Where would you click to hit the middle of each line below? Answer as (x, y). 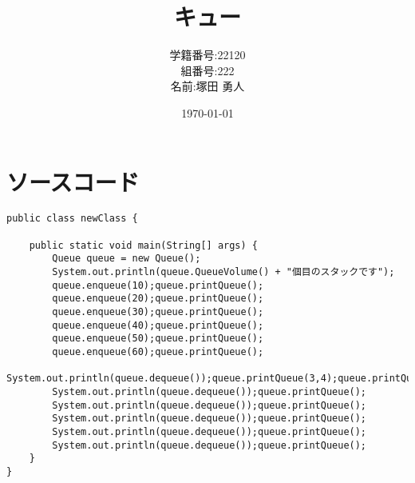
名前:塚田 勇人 (207, 86)
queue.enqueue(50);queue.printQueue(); (158, 339)
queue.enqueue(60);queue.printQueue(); (158, 352)
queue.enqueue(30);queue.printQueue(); (158, 312)
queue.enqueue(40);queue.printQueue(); (158, 325)
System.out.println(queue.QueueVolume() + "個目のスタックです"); (223, 272)
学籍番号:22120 (207, 55)
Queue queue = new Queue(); (126, 259)
